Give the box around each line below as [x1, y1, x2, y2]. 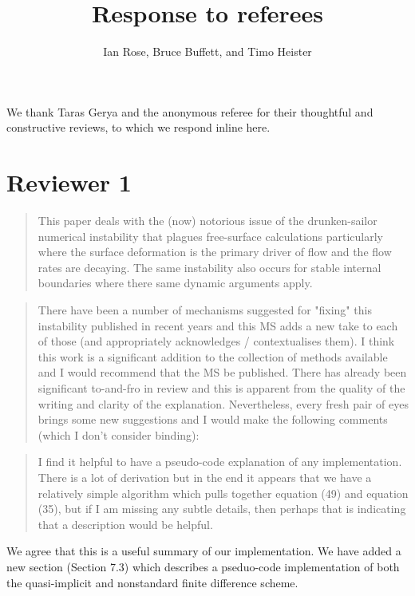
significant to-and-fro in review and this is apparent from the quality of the [38, 379, 405, 396]
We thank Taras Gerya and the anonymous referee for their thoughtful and [6, 103, 373, 120]
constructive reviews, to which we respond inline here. [6, 119, 271, 136]
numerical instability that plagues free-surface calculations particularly [38, 227, 384, 244]
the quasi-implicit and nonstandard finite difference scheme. [6, 574, 298, 590]
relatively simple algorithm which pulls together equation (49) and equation [38, 484, 409, 501]
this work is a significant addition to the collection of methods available [38, 348, 388, 365]
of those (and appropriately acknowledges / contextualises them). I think [38, 333, 395, 349]
